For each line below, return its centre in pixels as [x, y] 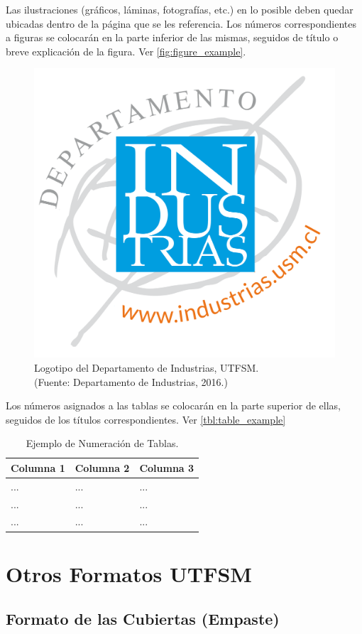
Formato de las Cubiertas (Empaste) [143, 619]
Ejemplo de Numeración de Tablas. [102, 443]
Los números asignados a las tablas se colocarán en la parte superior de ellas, [173, 405]
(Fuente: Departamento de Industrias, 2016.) [131, 381]
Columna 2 [102, 467]
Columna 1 [38, 467]
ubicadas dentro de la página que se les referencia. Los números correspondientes [181, 23]
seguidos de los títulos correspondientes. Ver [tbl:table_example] [146, 419]
